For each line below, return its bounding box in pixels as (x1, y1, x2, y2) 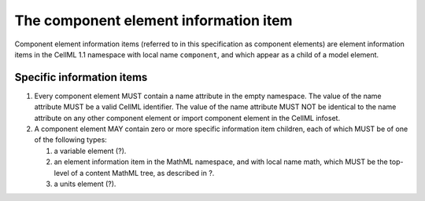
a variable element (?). (54, 146, 127, 155)
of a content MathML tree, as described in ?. (71, 168, 215, 177)
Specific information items (14, 71, 148, 84)
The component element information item (14, 12, 293, 29)
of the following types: (34, 135, 108, 144)
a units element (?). (54, 179, 116, 188)
